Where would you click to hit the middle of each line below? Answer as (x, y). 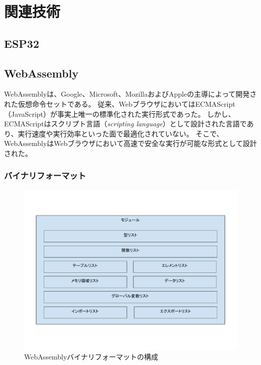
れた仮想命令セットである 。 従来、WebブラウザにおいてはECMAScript (120, 103)
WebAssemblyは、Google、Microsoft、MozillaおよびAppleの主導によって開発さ (130, 94)
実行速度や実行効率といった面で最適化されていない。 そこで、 (121, 133)
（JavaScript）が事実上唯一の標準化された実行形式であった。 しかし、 (120, 114)
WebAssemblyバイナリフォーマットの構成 (91, 357)
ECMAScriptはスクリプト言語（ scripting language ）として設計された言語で (125, 124)
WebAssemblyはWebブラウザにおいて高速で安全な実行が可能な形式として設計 (130, 143)
